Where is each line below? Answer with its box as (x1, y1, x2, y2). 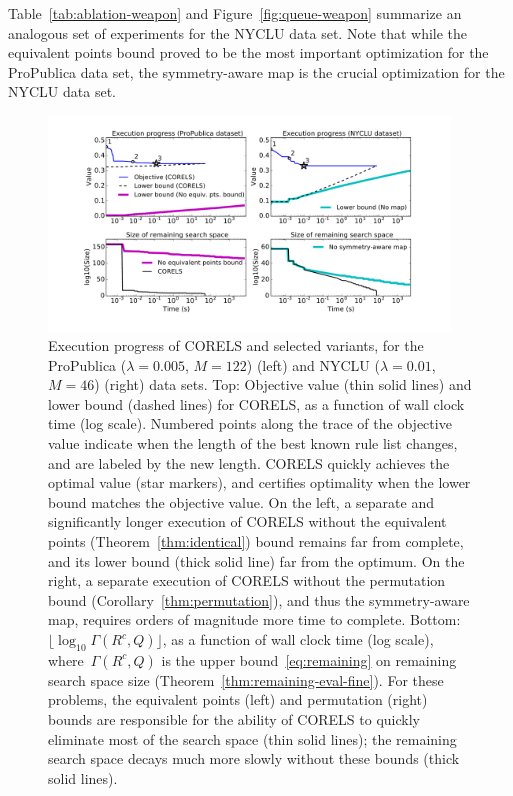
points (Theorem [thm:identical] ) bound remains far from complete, (48, 531, 464, 552)
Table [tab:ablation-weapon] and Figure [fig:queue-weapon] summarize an (8, 3, 462, 23)
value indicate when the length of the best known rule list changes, (48, 433, 458, 454)
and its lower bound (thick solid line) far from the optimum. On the (48, 550, 465, 571)
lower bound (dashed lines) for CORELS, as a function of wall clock (48, 393, 465, 414)
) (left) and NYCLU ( (246, 354, 380, 375)
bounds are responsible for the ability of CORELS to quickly (48, 709, 420, 729)
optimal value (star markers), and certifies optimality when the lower (48, 472, 471, 493)
